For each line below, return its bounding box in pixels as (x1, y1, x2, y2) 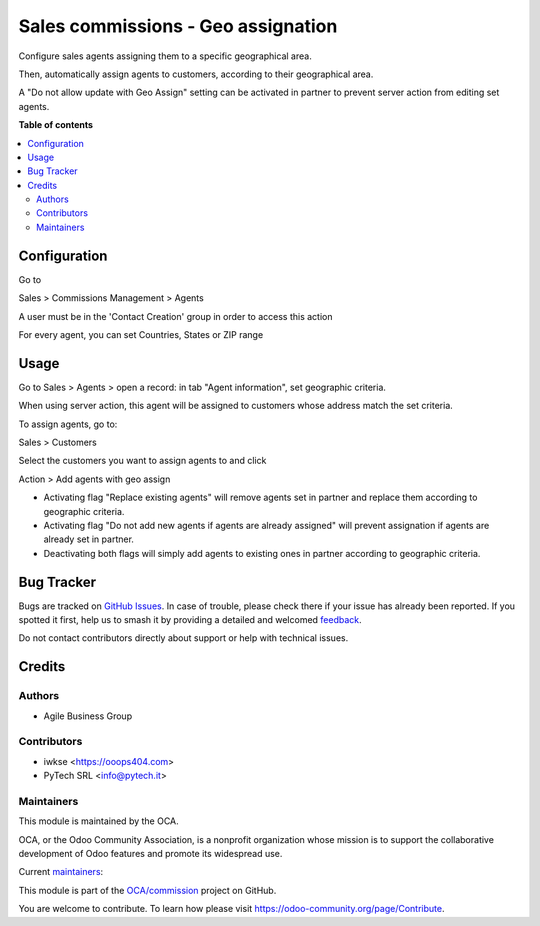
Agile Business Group (43, 710, 133, 722)
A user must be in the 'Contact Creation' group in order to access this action (18, 310, 333, 322)
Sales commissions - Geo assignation (18, 15, 338, 37)
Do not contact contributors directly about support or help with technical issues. (18, 632, 349, 644)
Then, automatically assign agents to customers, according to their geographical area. (18, 68, 374, 80)
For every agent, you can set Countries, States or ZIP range (18, 328, 264, 340)
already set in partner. (43, 533, 135, 545)
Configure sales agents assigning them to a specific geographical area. (18, 50, 312, 62)
